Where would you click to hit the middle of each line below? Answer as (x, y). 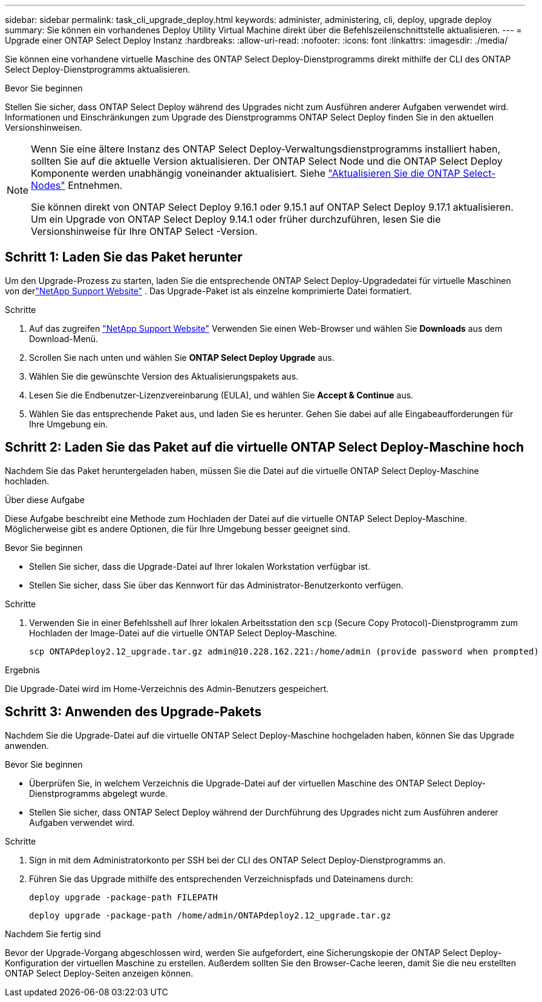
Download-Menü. (64, 338)
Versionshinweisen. (44, 127)
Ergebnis (22, 670)
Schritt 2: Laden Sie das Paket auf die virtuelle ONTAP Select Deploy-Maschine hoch (265, 447)
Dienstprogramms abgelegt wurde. (98, 793)
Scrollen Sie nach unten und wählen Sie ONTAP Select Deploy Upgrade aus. (182, 357)
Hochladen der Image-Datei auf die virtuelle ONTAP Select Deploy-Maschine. (183, 633)
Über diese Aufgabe (45, 499)
